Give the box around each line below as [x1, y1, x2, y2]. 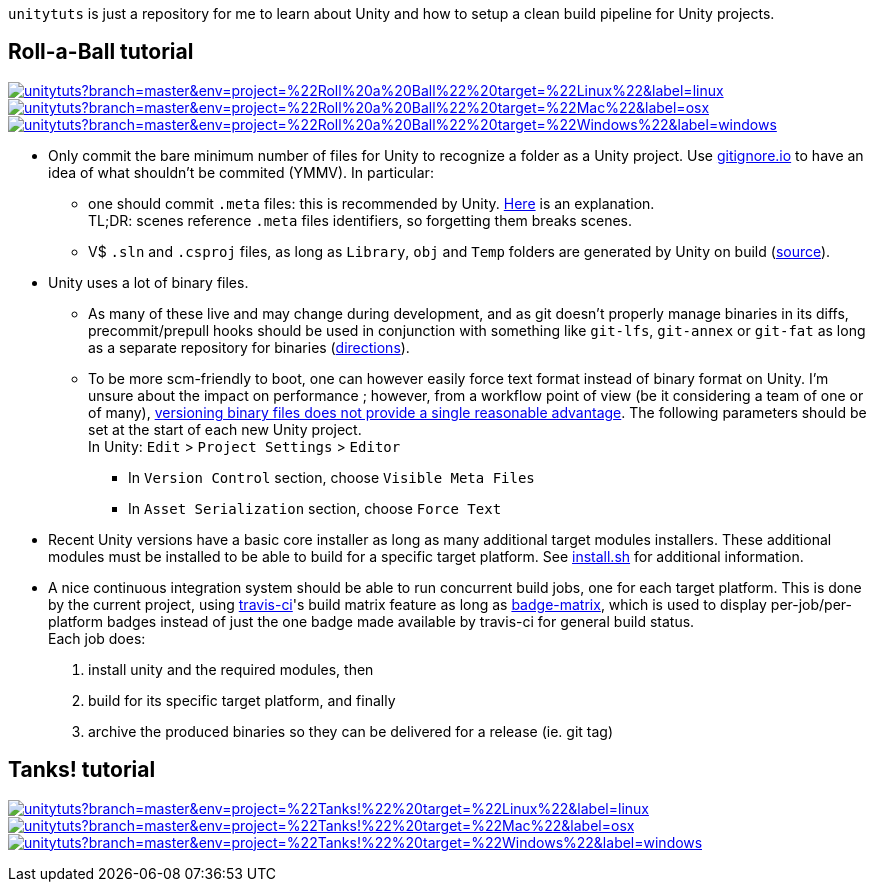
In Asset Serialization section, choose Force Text [128, 499, 502, 517]
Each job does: [48, 629, 146, 647]
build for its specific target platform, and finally [88, 691, 396, 709]
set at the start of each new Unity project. [88, 420, 362, 438]
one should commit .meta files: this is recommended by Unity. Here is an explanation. [88, 194, 655, 212]
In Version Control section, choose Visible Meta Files [128, 468, 535, 486]
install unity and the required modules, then [88, 660, 374, 678]
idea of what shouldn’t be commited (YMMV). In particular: [48, 163, 434, 181]
